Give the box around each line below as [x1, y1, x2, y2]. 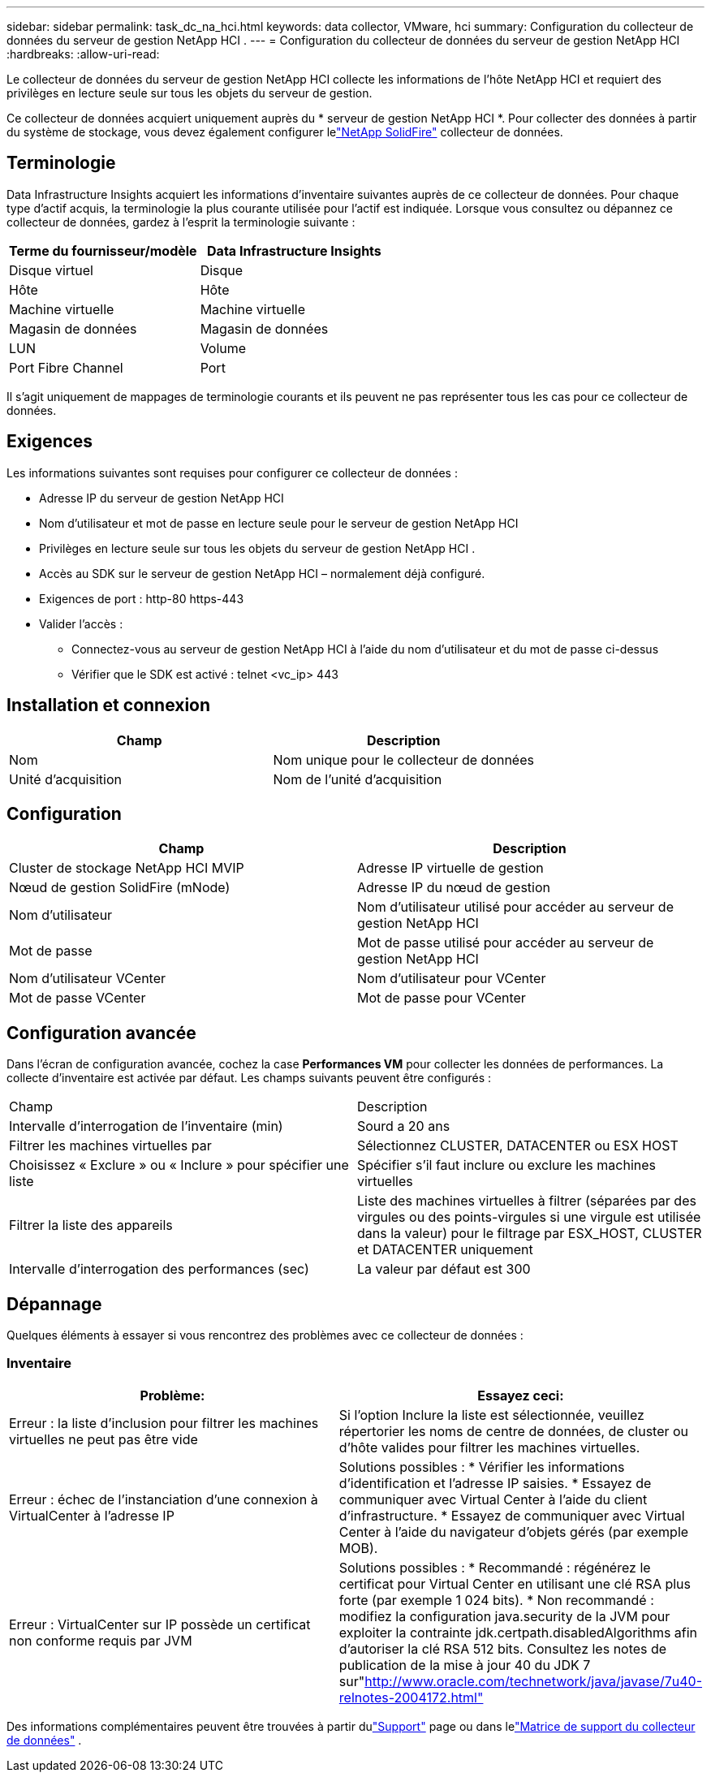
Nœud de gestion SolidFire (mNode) [9, 879, 231, 896]
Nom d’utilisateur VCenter [9, 970, 166, 987]
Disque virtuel [9, 261, 93, 278]
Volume [200, 339, 247, 356]
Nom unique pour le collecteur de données [273, 751, 534, 768]
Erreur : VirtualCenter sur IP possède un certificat [9, 1616, 311, 1633]
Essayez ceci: [477, 1387, 564, 1404]
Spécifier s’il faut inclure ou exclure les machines [357, 1157, 656, 1174]
